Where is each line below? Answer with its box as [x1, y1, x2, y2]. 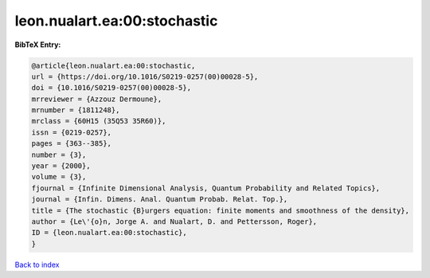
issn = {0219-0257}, [31, 127, 111, 137]
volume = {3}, [31, 172, 87, 182]
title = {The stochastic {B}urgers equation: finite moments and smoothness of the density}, [31, 206, 410, 215]
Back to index [14, 260, 60, 269]
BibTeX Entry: [14, 40, 61, 49]
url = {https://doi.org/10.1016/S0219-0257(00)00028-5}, [31, 72, 259, 81]
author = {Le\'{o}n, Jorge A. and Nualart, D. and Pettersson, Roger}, [31, 217, 318, 226]
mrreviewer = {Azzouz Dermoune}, [31, 94, 162, 104]
